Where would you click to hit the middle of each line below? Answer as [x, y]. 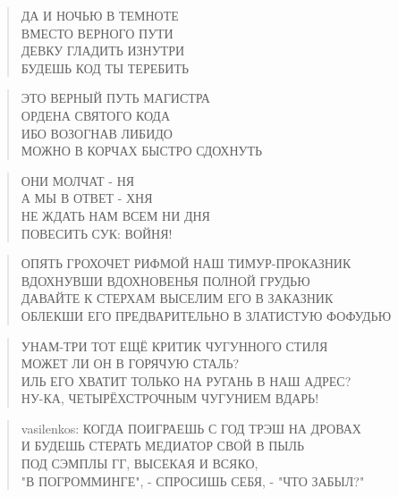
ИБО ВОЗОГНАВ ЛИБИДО [97, 133]
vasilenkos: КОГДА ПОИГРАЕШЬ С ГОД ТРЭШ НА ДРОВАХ [191, 428]
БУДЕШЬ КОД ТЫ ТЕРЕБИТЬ [105, 67]
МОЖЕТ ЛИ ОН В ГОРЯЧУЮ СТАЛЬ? [130, 363]
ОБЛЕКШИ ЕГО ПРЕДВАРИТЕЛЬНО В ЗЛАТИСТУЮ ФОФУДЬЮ [206, 315]
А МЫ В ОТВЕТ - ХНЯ [87, 198]
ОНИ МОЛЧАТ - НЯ [78, 180]
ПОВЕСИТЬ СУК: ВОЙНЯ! [97, 233]
